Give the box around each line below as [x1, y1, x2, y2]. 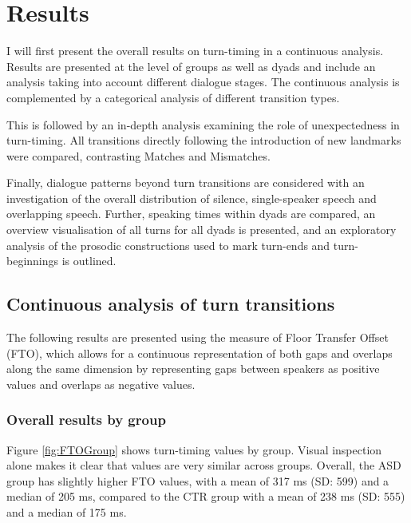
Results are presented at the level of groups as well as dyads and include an [6, 57, 376, 74]
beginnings [6, 252, 59, 269]
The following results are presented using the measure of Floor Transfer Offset [6, 329, 389, 346]
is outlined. [61, 252, 117, 269]
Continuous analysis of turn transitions [6, 291, 335, 316]
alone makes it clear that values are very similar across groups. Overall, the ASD [6, 457, 401, 473]
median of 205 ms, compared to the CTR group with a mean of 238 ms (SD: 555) [6, 488, 405, 505]
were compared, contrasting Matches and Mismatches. [6, 147, 271, 164]
